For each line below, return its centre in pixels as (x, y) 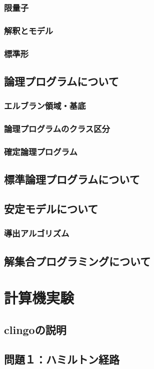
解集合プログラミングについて (77, 261)
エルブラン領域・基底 (45, 106)
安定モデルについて (51, 209)
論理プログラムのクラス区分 (57, 129)
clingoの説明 (35, 329)
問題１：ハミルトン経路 (62, 359)
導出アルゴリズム (37, 233)
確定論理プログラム (41, 151)
